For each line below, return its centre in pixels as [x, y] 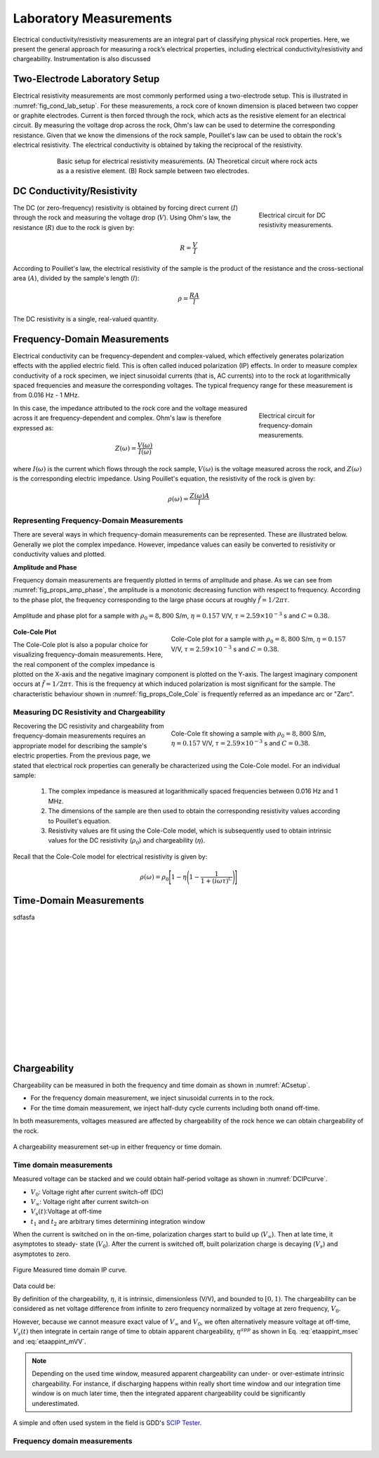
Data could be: [34, 1286]
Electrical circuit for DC [292, 215]
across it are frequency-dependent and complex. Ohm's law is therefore [117, 418]
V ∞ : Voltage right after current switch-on [89, 1202]
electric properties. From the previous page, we [82, 755]
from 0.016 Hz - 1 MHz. [46, 395]
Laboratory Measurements [92, 18]
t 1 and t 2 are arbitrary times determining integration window [118, 1222]
